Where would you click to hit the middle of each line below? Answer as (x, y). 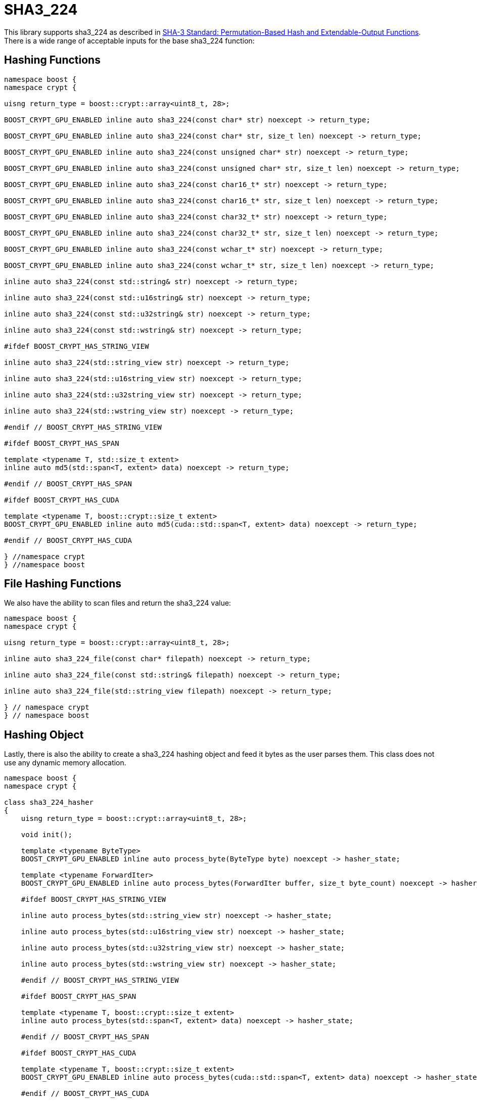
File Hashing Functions (63, 584)
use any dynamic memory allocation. (65, 763)
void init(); (46, 835)
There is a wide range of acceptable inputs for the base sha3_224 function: (129, 40)
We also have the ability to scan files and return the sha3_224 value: (118, 603)
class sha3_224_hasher (49, 802)
